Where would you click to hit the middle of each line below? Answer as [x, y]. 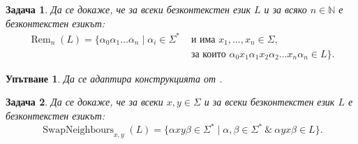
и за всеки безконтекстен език [269, 102]
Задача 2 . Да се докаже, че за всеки [84, 102]
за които [208, 54]
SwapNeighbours [78, 130]
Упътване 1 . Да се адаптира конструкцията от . [114, 78]
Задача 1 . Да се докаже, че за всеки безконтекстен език [128, 9]
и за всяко [285, 9]
